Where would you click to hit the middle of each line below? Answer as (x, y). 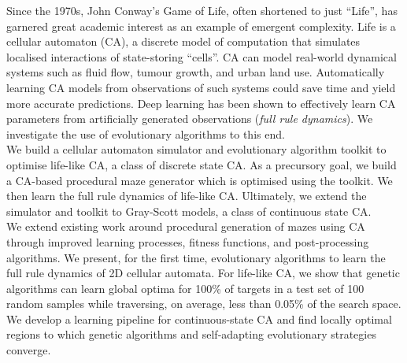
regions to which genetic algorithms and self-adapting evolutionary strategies (191, 334)
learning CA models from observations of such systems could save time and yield (201, 87)
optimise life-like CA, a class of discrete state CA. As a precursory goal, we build (202, 164)
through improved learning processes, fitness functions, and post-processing (188, 241)
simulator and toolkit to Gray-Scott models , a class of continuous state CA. (189, 211)
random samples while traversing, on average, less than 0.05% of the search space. (204, 304)
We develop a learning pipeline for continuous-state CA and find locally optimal (199, 319)
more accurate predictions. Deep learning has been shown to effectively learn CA (201, 103)
